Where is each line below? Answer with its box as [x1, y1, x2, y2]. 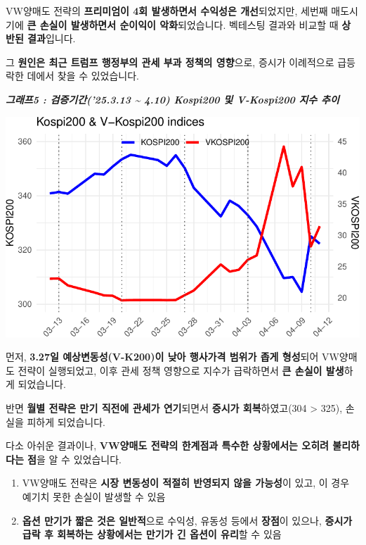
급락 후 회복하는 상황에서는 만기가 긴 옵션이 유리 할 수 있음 [22, 527, 282, 541]
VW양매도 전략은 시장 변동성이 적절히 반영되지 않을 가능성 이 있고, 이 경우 [22, 475, 350, 490]
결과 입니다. [27, 31, 76, 46]
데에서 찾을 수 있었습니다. [27, 68, 139, 83]
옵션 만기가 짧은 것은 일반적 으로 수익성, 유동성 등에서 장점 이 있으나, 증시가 [22, 513, 353, 527]
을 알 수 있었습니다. [37, 451, 122, 466]
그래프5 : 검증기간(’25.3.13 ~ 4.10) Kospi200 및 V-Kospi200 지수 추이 [6, 92, 339, 106]
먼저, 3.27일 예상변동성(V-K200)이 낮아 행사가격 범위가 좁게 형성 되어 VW [6, 349, 339, 364]
